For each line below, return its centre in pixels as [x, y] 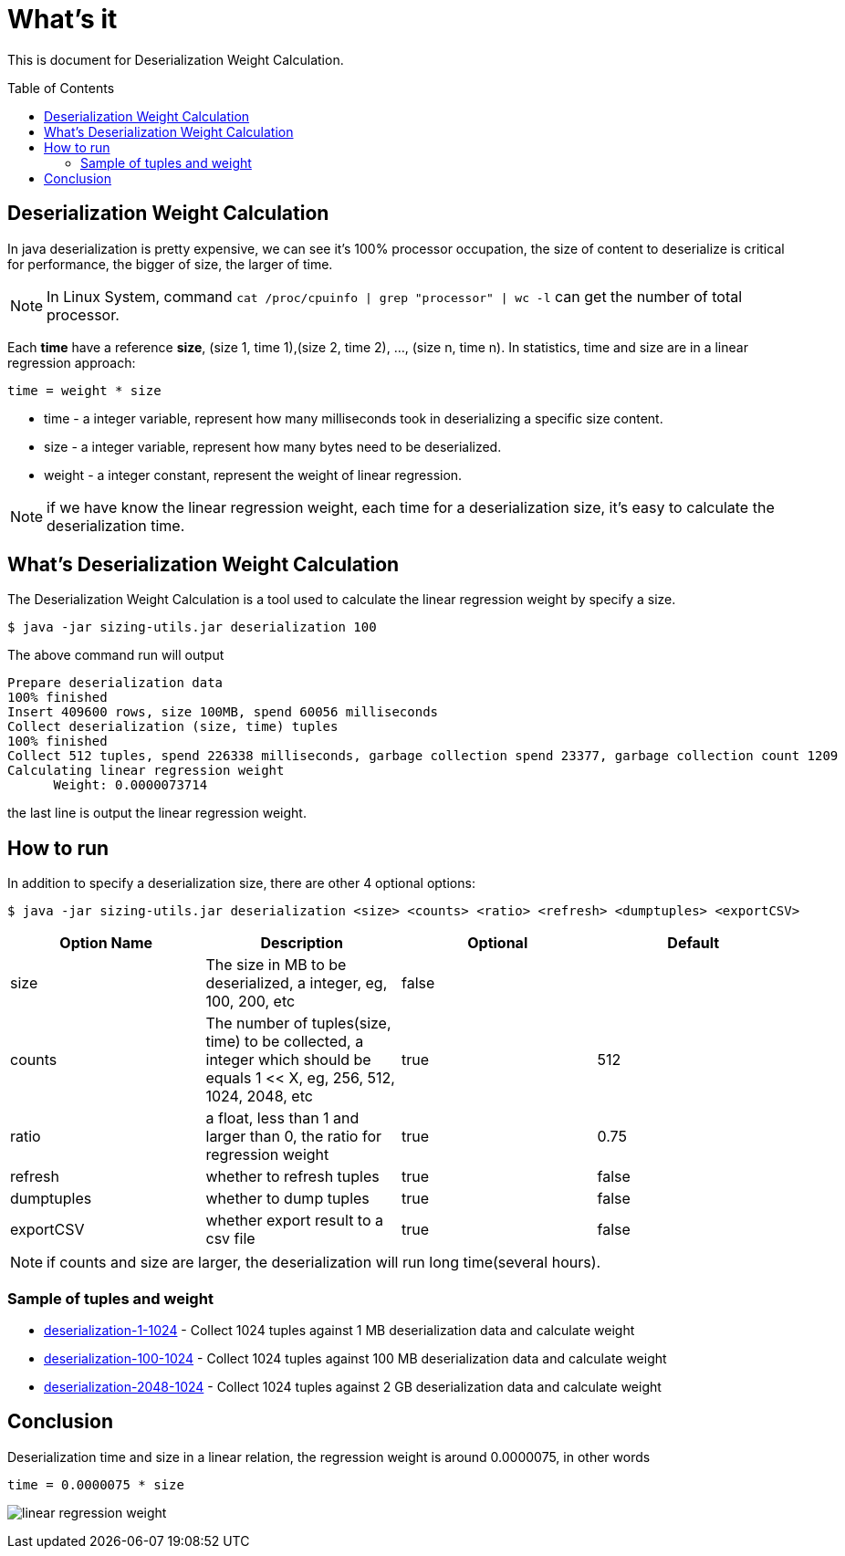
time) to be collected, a [285, 1042]
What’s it [63, 19]
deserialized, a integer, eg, [297, 983]
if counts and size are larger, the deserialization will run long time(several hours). [324, 1263]
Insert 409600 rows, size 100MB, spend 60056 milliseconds [223, 712]
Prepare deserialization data [115, 683]
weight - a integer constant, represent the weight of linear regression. [253, 475]
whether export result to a [295, 1221]
